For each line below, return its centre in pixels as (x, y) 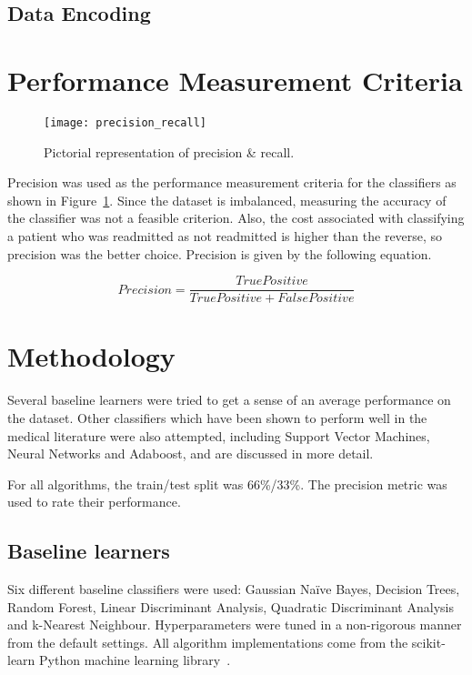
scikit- (428, 642)
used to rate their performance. (94, 502)
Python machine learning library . (135, 660)
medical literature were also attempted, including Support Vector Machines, (219, 435)
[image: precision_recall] (125, 122)
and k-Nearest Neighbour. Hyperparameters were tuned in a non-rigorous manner (235, 625)
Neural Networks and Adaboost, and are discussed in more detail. (191, 453)
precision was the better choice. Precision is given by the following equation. (220, 253)
